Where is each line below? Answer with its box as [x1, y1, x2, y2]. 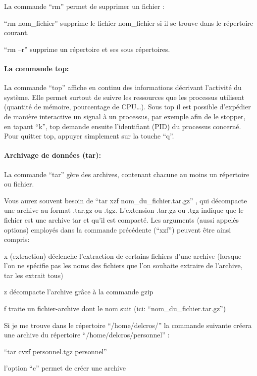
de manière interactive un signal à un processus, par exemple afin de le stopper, [4, 111, 246, 121]
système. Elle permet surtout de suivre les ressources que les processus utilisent [4, 92, 245, 102]
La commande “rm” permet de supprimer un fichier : [4, 1, 165, 11]
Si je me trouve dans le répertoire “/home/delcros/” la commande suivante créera [4, 320, 252, 330]
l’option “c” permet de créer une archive [4, 363, 126, 373]
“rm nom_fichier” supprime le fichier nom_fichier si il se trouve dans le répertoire [4, 17, 254, 28]
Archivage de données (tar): [4, 150, 101, 160]
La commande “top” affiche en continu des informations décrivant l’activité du [4, 82, 242, 93]
